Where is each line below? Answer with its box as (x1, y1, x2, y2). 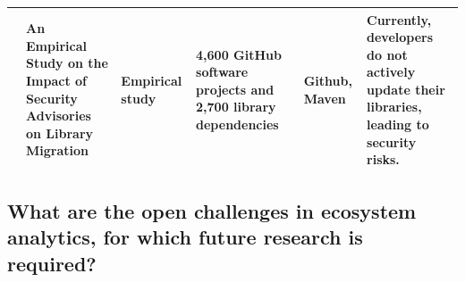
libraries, (367, 97, 422, 116)
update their (367, 79, 445, 98)
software (196, 62, 249, 81)
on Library (26, 123, 94, 142)
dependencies (196, 115, 279, 134)
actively (367, 62, 416, 81)
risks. (367, 150, 400, 169)
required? (7, 249, 97, 277)
